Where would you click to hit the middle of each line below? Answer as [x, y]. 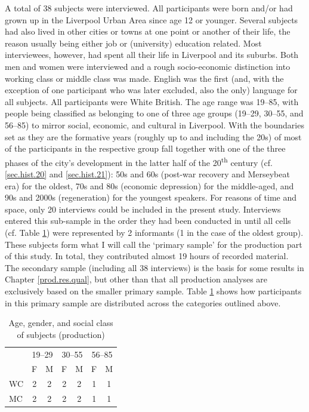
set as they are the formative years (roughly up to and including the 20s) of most [153, 136]
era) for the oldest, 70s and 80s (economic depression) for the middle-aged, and [149, 185]
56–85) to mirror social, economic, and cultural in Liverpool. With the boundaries [154, 124]
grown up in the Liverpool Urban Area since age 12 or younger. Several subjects [152, 19]
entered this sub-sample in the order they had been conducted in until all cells [148, 221]
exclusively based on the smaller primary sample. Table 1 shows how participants [153, 290]
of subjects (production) [61, 334]
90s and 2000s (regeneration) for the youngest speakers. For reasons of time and [151, 197]
